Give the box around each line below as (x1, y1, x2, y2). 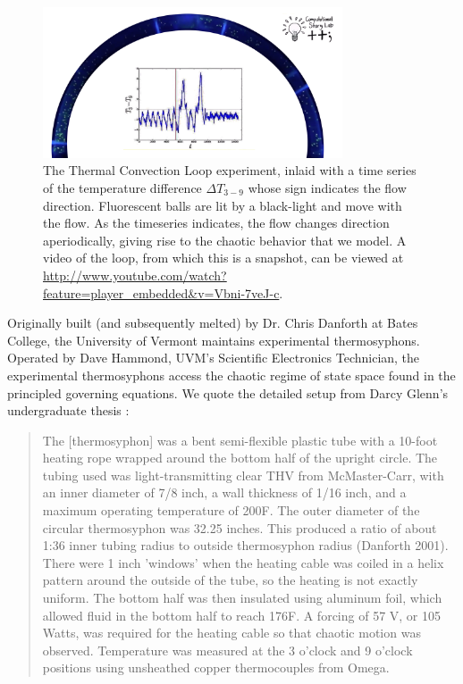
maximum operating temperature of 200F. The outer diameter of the (42, 501, 420, 520)
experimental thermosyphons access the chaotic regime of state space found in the (7, 365, 456, 384)
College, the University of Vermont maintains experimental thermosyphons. (7, 330, 420, 349)
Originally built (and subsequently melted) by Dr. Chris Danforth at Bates (7, 313, 418, 332)
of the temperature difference (43, 178, 202, 196)
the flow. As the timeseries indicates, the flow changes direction (43, 213, 390, 232)
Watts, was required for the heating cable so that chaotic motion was (42, 623, 421, 642)
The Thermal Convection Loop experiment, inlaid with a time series (43, 161, 417, 179)
